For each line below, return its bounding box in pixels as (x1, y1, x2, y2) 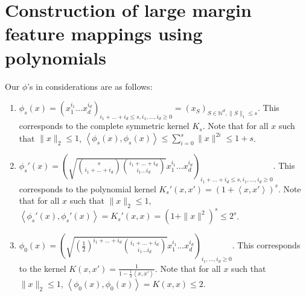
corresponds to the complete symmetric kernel (19, 119, 190, 132)
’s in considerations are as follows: (27, 80, 153, 92)
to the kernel (19, 262, 66, 274)
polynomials (5, 45, 106, 69)
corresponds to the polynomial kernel (19, 182, 156, 195)
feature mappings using (5, 21, 203, 46)
